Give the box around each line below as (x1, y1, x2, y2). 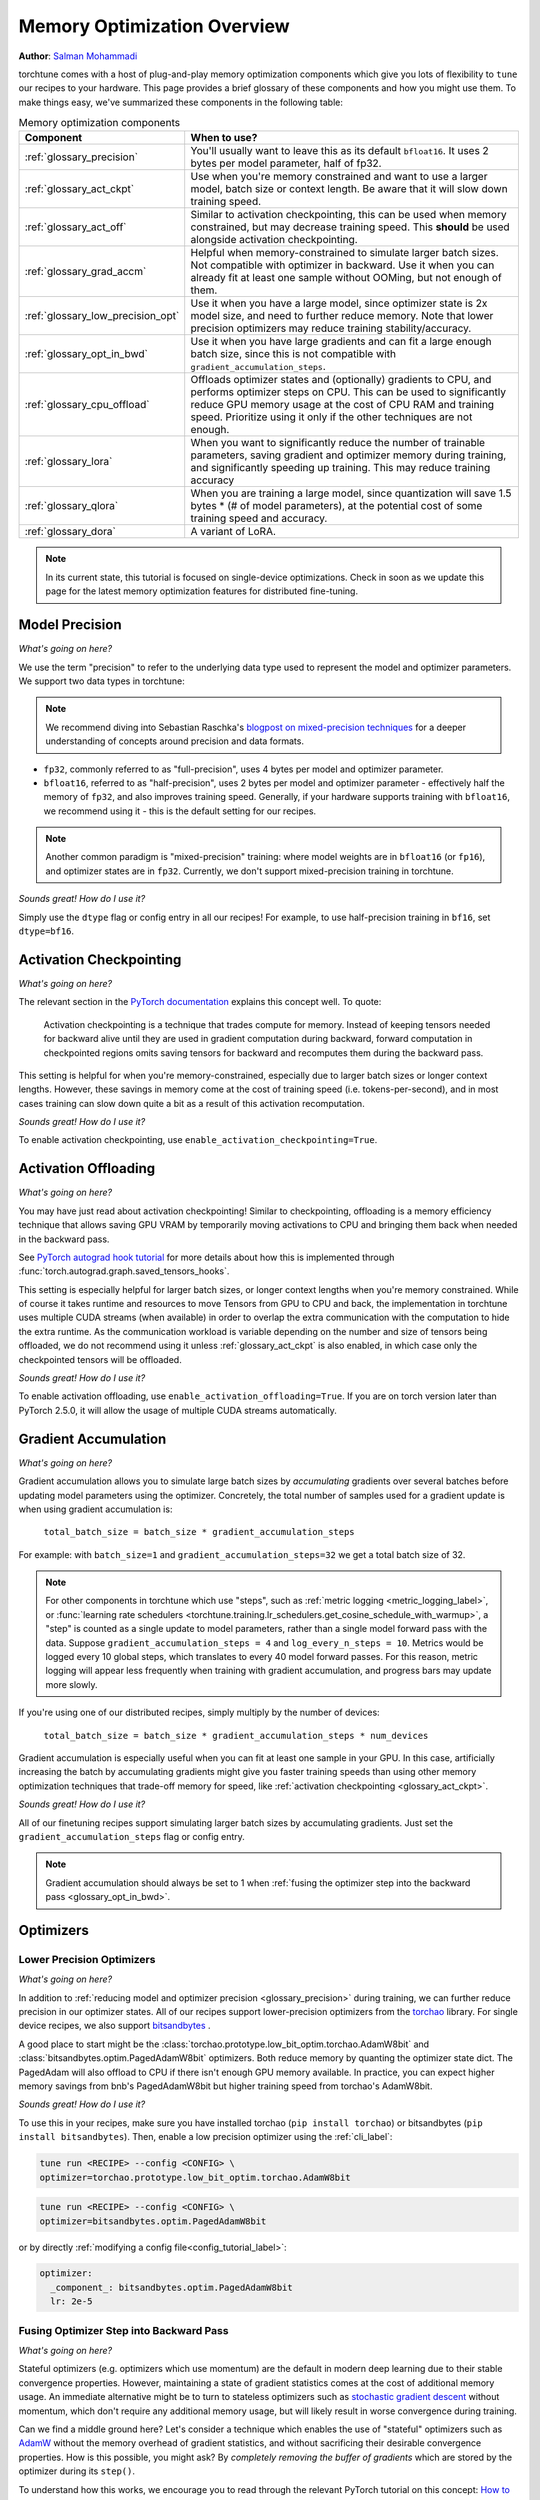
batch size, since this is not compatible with (190, 347, 397, 361)
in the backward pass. (18, 1233, 110, 1245)
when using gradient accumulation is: (18, 1503, 173, 1515)
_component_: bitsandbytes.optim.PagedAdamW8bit (50, 2281, 294, 2293)
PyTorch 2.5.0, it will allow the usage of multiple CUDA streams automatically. (18, 1404, 337, 1416)
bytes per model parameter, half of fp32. (190, 156, 382, 170)
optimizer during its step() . (18, 2465, 135, 2477)
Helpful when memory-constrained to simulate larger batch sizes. (190, 246, 499, 260)
